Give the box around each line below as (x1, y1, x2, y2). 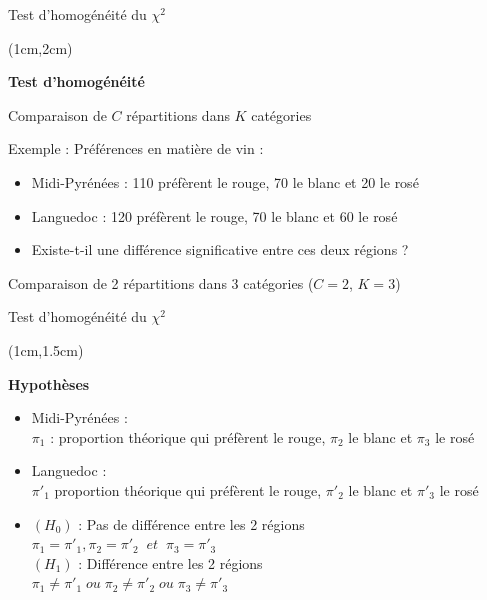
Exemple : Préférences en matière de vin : (8, 138, 264, 159)
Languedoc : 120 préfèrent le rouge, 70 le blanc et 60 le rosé (31, 205, 398, 226)
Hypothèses (8, 373, 90, 394)
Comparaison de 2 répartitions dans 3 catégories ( (8, 272, 314, 293)
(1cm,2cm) (8, 37, 73, 58)
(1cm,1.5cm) (8, 339, 84, 360)
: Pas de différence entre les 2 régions (78, 513, 305, 534)
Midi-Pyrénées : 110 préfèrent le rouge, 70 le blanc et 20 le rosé (31, 171, 419, 192)
